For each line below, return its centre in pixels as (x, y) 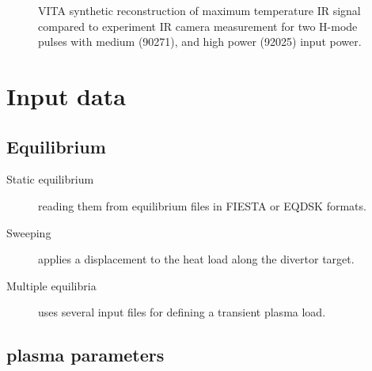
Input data (66, 95)
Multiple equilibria (51, 285)
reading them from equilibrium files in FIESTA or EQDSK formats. (202, 205)
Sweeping (29, 232)
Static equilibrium (50, 179)
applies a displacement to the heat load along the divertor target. (196, 259)
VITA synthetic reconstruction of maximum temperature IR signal (199, 10)
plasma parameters (85, 355)
